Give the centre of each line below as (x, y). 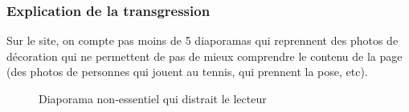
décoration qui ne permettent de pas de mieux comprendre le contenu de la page (204, 56)
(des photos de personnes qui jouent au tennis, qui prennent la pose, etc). (187, 72)
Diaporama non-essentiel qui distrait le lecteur (153, 98)
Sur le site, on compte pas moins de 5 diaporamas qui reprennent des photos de (202, 40)
